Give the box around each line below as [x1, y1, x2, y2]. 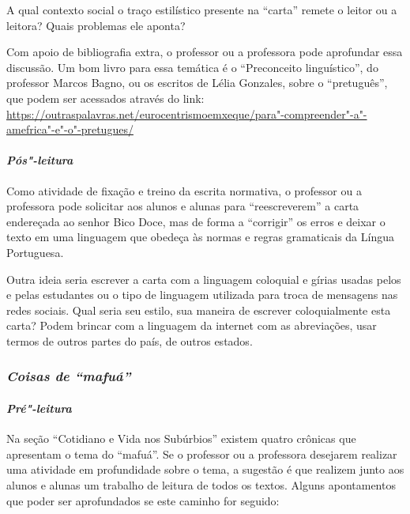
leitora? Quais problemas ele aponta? [6, 17, 186, 33]
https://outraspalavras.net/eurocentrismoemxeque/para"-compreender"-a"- [6, 105, 367, 122]
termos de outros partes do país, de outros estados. [6, 332, 253, 349]
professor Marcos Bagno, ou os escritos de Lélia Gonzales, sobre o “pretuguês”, [6, 74, 388, 91]
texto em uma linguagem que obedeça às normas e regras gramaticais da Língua [6, 229, 394, 245]
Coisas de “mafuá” [6, 366, 131, 386]
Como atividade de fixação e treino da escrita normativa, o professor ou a [6, 182, 362, 198]
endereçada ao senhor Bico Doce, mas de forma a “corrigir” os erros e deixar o [6, 213, 386, 229]
